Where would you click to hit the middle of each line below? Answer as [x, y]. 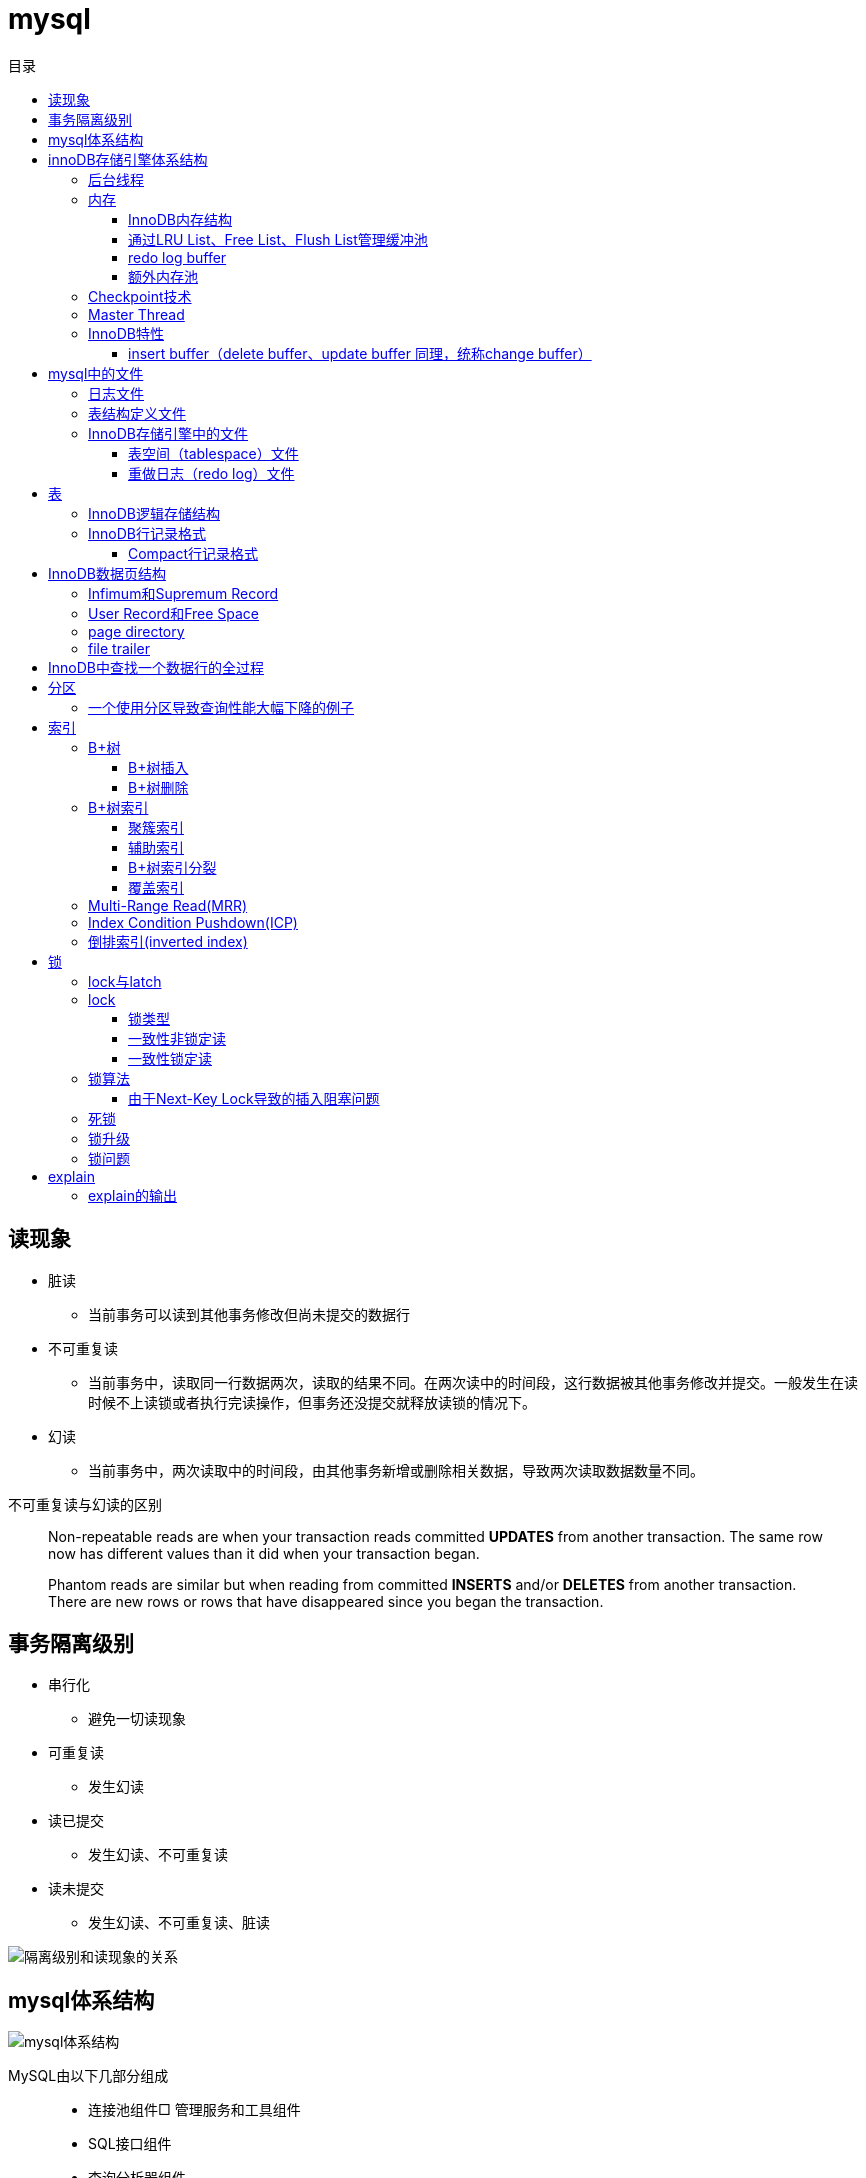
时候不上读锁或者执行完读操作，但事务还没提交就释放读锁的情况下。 [312, 1402]
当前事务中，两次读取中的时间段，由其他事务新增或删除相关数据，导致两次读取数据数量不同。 [396, 1470]
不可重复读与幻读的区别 [85, 1504]
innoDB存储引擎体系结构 [128, 159]
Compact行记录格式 [193, 553]
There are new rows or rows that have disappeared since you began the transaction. [326, 1601]
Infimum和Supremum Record [183, 593]
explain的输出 [132, 1195]
